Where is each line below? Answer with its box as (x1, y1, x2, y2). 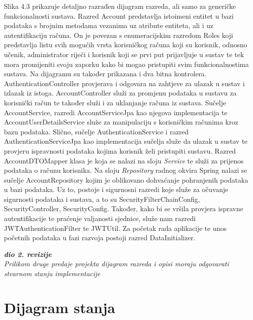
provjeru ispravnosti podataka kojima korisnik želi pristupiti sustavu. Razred (4, 145, 236, 156)
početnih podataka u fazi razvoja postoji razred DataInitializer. (4, 232, 195, 243)
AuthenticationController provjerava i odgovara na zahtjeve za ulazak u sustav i (4, 78, 245, 88)
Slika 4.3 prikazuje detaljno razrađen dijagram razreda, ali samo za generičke (4, 1, 236, 11)
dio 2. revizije (4, 249, 52, 259)
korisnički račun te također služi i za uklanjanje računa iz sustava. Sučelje (4, 97, 226, 107)
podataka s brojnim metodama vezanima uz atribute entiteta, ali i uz (4, 20, 214, 31)
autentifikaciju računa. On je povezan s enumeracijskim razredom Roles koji (4, 30, 233, 40)
